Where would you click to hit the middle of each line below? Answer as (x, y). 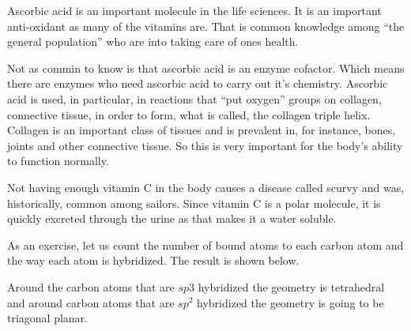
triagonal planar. (48, 318)
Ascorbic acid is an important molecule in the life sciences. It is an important (194, 10)
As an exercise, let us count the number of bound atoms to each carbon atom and (205, 244)
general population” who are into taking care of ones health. (153, 41)
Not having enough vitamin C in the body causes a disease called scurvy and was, (206, 187)
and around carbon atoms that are (91, 302)
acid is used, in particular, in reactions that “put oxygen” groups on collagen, (194, 98)
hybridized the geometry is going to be (290, 302)
